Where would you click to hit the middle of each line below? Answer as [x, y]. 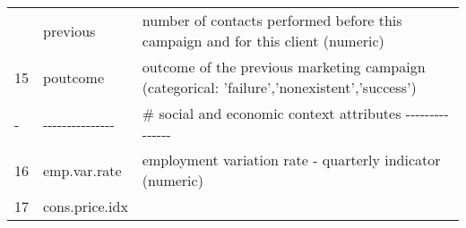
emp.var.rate [82, 170]
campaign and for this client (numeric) [263, 41]
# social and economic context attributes [272, 113]
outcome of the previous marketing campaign [284, 67]
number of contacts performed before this [272, 20]
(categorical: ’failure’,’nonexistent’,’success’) [279, 87]
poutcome [74, 77]
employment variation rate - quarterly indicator [291, 160]
